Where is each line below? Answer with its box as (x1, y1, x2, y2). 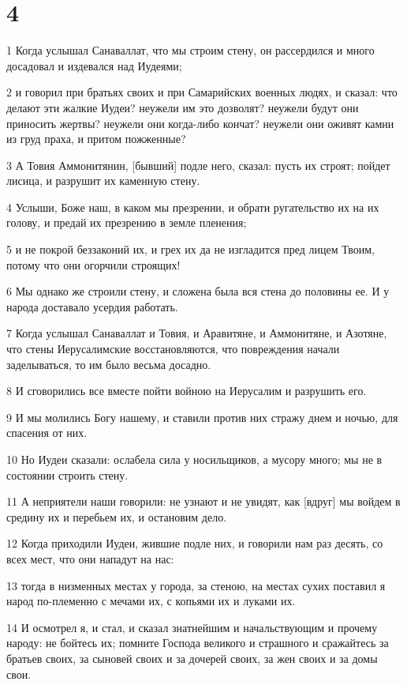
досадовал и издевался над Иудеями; (6, 57, 182, 73)
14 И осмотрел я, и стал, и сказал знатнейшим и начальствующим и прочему (6, 619, 378, 635)
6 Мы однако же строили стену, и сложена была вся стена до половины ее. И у (6, 283, 390, 299)
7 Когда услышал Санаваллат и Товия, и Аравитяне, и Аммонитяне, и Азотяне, (6, 325, 387, 341)
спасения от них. (6, 424, 88, 441)
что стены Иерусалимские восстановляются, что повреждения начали (6, 341, 340, 357)
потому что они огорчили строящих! (6, 256, 181, 273)
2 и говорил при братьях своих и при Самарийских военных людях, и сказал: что (6, 84, 398, 100)
